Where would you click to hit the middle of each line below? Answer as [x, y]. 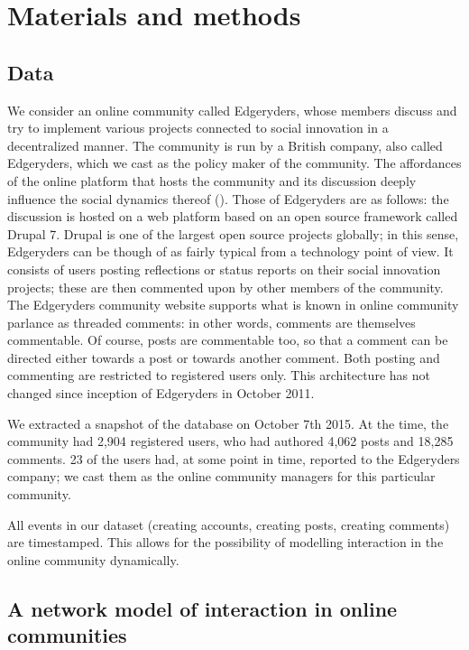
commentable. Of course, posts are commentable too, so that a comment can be [228, 340]
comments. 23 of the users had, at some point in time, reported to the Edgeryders [234, 458]
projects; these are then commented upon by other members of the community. [225, 287]
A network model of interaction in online [202, 608]
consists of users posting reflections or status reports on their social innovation [224, 269]
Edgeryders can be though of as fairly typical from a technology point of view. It [230, 251]
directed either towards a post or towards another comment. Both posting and [224, 357]
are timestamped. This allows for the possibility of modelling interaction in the [225, 542]
